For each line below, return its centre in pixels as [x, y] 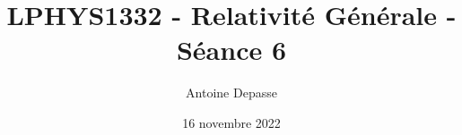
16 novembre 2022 [231, 122]
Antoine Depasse [231, 93]
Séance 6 [231, 50]
